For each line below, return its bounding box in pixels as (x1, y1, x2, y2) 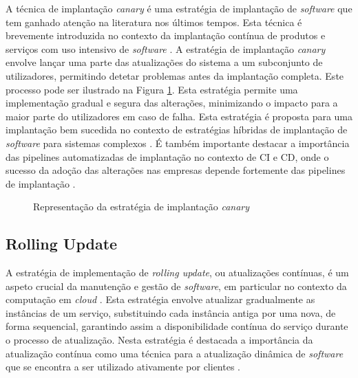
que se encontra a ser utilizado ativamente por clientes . (6, 359, 240, 374)
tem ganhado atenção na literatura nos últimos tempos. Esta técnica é (6, 14, 302, 29)
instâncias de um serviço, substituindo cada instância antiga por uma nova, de (6, 305, 336, 320)
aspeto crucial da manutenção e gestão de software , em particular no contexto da (6, 278, 347, 293)
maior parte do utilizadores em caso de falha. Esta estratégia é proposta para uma (6, 109, 353, 123)
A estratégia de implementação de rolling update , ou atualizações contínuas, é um (6, 265, 349, 280)
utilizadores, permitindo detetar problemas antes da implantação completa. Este (6, 68, 344, 82)
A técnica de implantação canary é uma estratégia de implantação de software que (6, 1, 352, 15)
